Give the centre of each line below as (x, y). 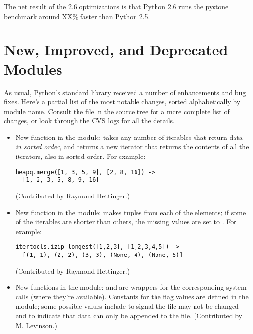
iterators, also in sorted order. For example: (80, 156)
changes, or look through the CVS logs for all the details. (89, 121)
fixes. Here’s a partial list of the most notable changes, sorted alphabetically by (122, 102)
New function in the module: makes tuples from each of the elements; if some (131, 212)
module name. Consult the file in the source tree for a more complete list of (117, 111)
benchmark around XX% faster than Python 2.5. (77, 16)
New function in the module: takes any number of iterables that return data (129, 137)
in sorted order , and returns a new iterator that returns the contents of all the (132, 147)
